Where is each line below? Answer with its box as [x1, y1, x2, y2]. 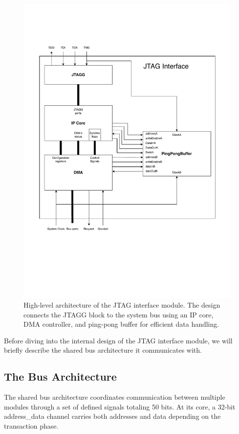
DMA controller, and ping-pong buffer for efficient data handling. [23, 319, 219, 329]
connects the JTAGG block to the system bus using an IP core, [23, 309, 214, 319]
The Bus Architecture [4, 369, 117, 384]
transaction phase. [4, 421, 59, 431]
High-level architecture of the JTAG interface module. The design [23, 300, 220, 310]
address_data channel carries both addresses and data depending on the [4, 411, 221, 421]
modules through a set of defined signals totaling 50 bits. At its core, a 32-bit [4, 401, 236, 411]
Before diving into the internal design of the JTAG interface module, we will [4, 335, 233, 345]
